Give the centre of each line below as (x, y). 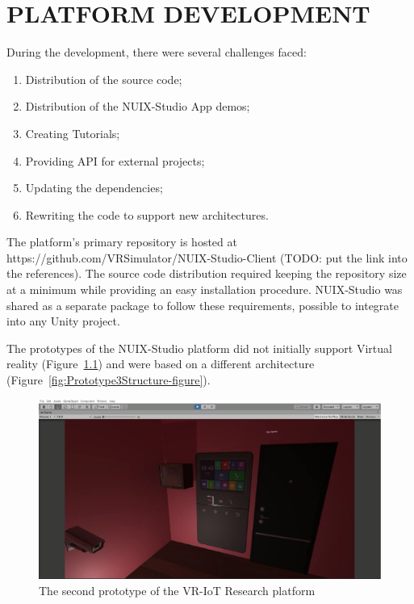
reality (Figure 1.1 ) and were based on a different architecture (161, 364)
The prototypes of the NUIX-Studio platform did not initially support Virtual (199, 348)
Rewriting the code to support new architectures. (147, 214)
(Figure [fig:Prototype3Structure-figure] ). (109, 380)
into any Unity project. (63, 321)
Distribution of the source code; (104, 79)
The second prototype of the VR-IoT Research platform (177, 590)
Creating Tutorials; (73, 133)
